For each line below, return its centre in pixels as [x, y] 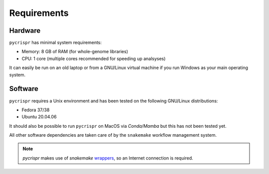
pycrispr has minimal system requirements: [56, 43]
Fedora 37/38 [36, 110]
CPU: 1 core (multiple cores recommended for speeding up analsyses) [94, 58]
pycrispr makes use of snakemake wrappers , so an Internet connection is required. [108, 158]
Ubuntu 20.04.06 [39, 117]
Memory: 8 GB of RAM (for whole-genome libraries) [75, 52]
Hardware [25, 31]
